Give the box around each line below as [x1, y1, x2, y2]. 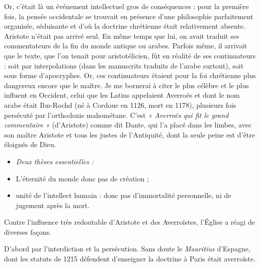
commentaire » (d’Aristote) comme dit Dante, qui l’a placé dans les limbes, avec [4, 119, 252, 130]
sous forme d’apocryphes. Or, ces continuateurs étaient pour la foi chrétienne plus [4, 70, 256, 81]
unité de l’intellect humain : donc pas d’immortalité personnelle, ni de [16, 190, 231, 201]
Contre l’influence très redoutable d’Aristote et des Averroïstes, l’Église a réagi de [4, 217, 255, 227]
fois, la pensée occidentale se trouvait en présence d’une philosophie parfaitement [4, 11, 253, 21]
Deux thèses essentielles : [16, 156, 94, 166]
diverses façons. [4, 226, 51, 237]
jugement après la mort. [16, 199, 90, 210]
